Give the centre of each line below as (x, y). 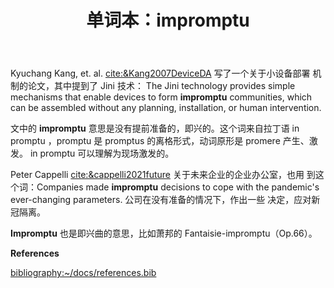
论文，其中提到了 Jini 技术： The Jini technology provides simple (161, 86)
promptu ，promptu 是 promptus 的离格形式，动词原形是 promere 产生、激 (164, 141)
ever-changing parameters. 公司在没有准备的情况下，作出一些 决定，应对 (161, 200)
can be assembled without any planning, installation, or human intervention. (166, 108)
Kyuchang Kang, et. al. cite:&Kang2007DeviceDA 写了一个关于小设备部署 (160, 73)
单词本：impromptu (168, 20)
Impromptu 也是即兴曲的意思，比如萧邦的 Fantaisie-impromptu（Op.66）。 (164, 233)
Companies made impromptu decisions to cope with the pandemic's (178, 187)
